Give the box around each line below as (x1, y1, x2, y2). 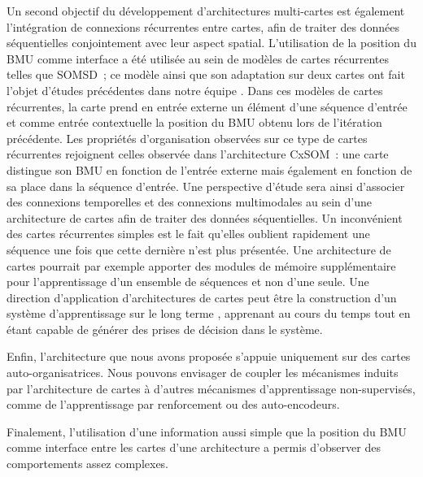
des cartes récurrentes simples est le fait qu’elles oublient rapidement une (7, 225, 370, 242)
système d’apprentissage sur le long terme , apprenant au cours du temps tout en (7, 305, 411, 322)
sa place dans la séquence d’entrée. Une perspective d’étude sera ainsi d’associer (7, 177, 405, 194)
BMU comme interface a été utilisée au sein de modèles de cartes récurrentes (7, 50, 390, 67)
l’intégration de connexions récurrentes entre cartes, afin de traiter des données (7, 18, 399, 35)
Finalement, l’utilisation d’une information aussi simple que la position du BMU (7, 423, 407, 440)
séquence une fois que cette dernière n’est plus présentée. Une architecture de (7, 241, 391, 258)
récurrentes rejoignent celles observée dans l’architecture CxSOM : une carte (7, 145, 389, 163)
